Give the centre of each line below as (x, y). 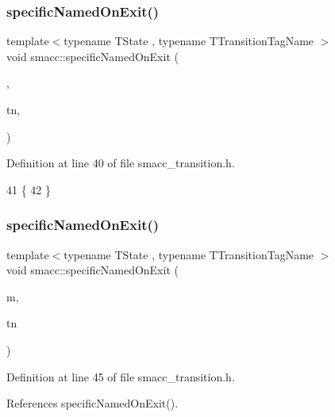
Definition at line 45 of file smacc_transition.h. (121, 376)
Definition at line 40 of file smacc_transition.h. (121, 163)
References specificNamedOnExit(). (92, 403)
